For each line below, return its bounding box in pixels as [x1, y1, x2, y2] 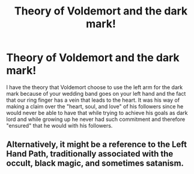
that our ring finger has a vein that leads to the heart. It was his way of [6, 96, 180, 104]
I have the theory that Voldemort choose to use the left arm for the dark [6, 83, 183, 91]
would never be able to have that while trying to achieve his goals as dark [6, 109, 188, 116]
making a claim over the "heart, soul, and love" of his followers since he [6, 102, 184, 110]
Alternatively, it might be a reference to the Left [6, 140, 187, 150]
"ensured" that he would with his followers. [6, 122, 113, 129]
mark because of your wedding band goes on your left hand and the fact [6, 90, 186, 97]
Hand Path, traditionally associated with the [6, 149, 174, 159]
